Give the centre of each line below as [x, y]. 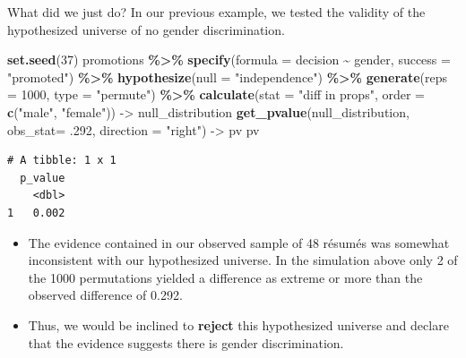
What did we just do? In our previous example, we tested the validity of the [216, 12]
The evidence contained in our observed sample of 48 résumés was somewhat [239, 242]
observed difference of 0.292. [105, 295]
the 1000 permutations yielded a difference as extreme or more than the [225, 277]
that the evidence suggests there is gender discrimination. [186, 342]
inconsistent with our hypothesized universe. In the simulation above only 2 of [243, 260]
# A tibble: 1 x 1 [62, 161]
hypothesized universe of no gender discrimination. [146, 29]
